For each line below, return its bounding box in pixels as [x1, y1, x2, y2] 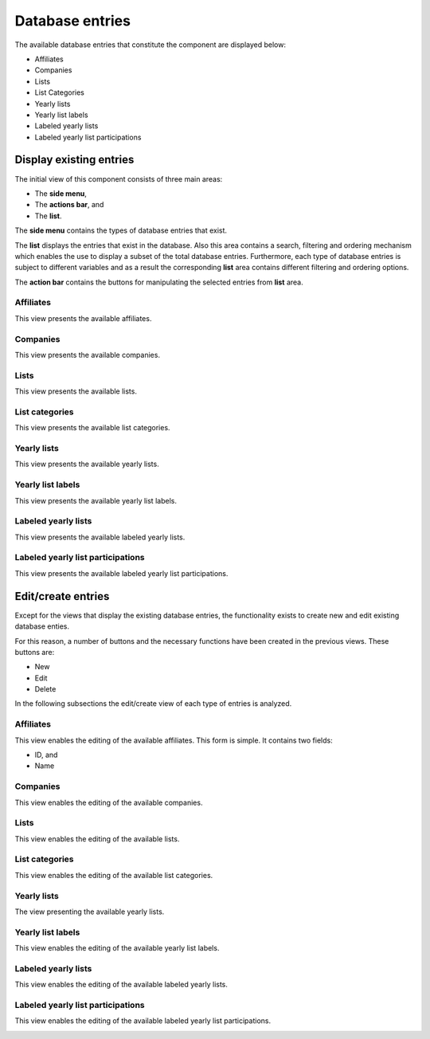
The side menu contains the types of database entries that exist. [14, 225, 227, 235]
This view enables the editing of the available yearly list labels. [14, 943, 220, 953]
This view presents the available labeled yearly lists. [14, 532, 186, 542]
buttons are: [14, 647, 55, 657]
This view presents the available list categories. [14, 423, 170, 433]
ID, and [34, 750, 58, 759]
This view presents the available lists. [14, 386, 137, 396]
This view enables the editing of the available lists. [14, 833, 180, 844]
